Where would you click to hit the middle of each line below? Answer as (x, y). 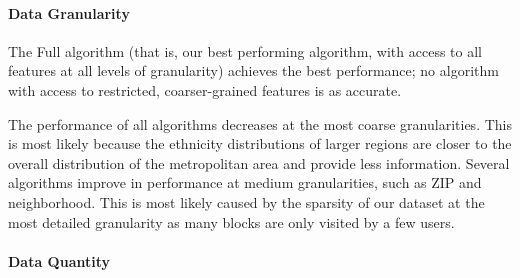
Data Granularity (69, 12)
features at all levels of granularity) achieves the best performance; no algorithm (253, 70)
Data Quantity (59, 260)
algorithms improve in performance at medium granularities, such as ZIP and (245, 182)
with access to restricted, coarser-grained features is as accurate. (205, 89)
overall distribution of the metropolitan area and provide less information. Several (259, 162)
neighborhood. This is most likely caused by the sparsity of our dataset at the (246, 201)
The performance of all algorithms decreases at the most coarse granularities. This (260, 123)
